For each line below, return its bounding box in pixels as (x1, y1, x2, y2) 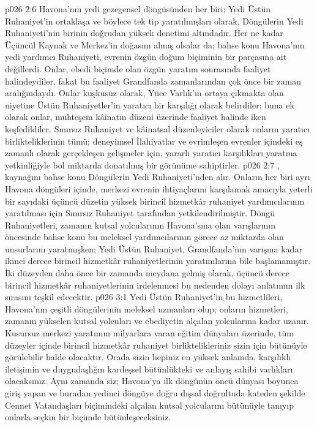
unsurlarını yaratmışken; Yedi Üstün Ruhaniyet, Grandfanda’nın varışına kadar (5, 242, 302, 255)
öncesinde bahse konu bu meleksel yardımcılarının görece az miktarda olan (5, 230, 284, 243)
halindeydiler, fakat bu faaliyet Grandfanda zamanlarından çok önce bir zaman (5, 74, 302, 87)
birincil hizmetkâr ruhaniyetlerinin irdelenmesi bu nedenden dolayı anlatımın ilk (5, 278, 305, 291)
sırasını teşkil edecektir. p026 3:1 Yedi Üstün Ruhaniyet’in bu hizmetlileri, (5, 290, 283, 303)
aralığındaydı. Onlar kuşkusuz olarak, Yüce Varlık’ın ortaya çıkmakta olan (5, 86, 284, 99)
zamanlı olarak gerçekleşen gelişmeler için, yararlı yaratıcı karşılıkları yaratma (5, 146, 297, 159)
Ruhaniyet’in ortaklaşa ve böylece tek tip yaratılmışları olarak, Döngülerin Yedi (5, 14, 304, 27)
